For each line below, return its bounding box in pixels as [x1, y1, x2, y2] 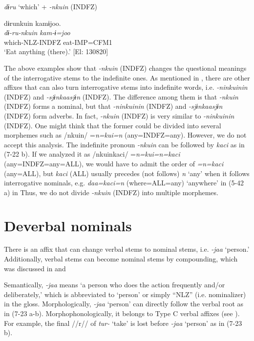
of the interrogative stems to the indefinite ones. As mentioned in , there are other [4, 72, 250, 82]
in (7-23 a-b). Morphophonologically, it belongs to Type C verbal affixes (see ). [4, 308, 240, 318]
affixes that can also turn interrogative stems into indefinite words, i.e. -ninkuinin [4, 82, 248, 92]
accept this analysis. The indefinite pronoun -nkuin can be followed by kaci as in [4, 139, 245, 149]
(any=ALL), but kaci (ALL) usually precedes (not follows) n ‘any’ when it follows [4, 168, 250, 178]
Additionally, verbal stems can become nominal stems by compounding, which [4, 254, 238, 263]
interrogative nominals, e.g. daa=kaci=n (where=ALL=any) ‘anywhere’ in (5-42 [4, 178, 244, 188]
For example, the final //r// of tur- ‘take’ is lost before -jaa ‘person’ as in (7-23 [4, 318, 242, 328]
